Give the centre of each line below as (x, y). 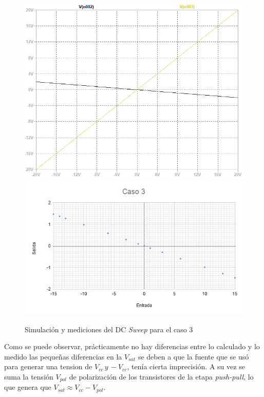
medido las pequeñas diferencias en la (63, 356)
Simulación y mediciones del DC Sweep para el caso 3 (109, 329)
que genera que (28, 387)
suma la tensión (29, 376)
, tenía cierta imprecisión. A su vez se (186, 366)
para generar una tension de (48, 366)
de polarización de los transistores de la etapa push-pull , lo (161, 376)
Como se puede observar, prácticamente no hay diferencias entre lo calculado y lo (132, 346)
